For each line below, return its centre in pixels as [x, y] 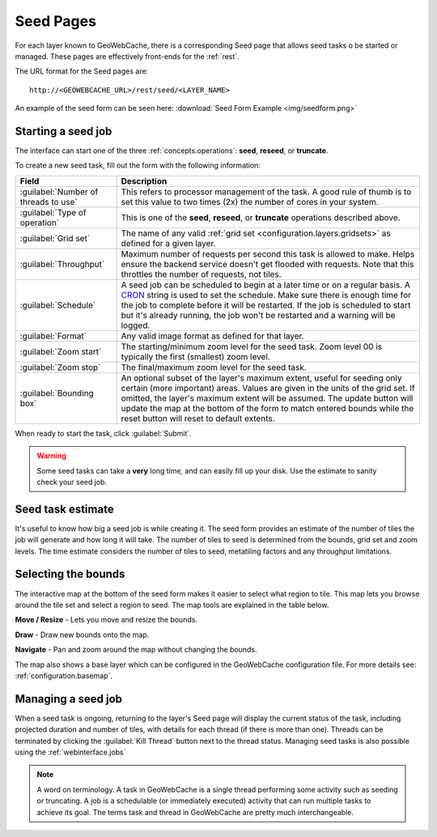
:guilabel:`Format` [53, 336]
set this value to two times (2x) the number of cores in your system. [250, 202]
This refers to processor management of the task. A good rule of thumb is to [266, 192]
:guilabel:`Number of [59, 192]
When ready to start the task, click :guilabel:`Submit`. [103, 433]
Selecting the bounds [70, 574]
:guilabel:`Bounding [57, 393]
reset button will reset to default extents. [198, 418]
